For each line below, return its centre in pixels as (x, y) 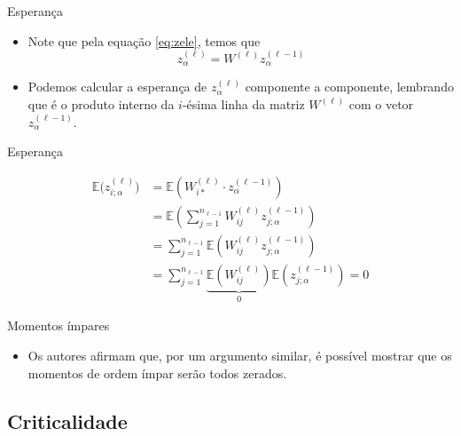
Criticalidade (67, 420)
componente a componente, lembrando (349, 87)
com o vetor (381, 104)
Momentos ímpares (59, 325)
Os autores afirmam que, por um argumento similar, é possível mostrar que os (240, 355)
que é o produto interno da (101, 104)
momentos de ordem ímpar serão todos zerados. (157, 373)
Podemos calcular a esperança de (117, 87)
